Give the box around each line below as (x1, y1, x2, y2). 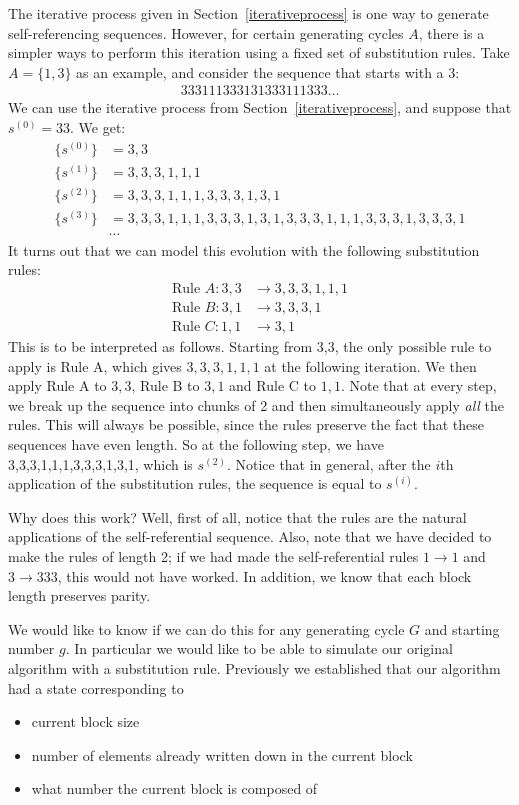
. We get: (70, 117, 126, 137)
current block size (31, 711, 140, 732)
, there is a (418, 22, 485, 43)
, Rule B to (131, 375, 200, 396)
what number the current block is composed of (31, 778, 318, 799)
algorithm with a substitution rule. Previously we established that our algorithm (8, 658, 501, 678)
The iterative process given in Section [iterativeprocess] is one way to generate (8, 3, 489, 23)
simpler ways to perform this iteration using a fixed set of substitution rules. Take (8, 42, 510, 63)
